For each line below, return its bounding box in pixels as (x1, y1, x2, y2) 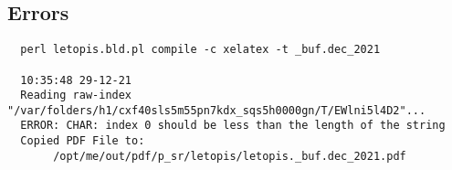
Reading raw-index (20, 89, 132, 102)
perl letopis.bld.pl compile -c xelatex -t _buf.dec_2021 (20, 43, 381, 57)
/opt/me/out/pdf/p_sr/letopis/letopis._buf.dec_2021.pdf (53, 149, 406, 163)
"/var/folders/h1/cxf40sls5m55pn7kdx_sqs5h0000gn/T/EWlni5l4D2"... (7, 103, 426, 117)
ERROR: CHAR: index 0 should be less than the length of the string (20, 119, 446, 133)
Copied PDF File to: (20, 134, 145, 148)
